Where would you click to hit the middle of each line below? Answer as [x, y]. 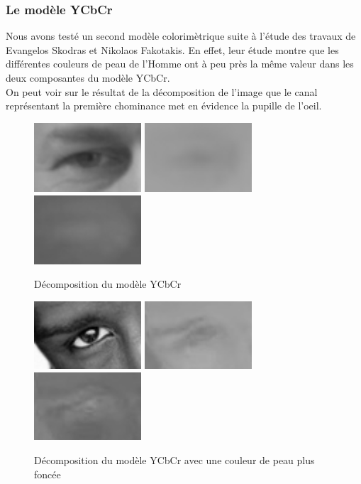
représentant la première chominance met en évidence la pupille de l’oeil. [164, 106]
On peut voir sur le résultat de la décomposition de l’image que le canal [162, 91]
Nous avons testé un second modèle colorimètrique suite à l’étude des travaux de [181, 36]
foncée [48, 474]
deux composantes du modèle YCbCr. [88, 77]
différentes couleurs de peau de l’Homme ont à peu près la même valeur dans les [180, 64]
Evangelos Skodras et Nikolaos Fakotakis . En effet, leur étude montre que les [172, 49]
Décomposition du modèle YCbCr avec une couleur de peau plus [174, 460]
